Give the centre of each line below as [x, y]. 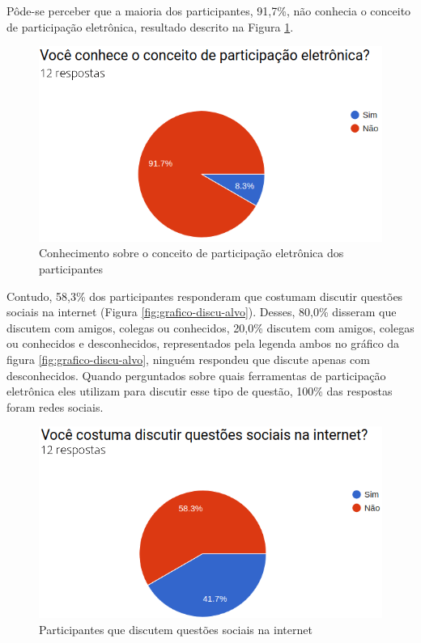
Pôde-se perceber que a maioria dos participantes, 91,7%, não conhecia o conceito [209, 11]
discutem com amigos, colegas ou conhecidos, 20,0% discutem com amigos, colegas [210, 327]
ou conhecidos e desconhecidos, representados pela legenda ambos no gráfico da [203, 343]
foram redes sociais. [55, 406]
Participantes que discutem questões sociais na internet [176, 629]
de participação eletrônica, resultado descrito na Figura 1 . [150, 26]
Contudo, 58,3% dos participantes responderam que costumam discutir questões [205, 296]
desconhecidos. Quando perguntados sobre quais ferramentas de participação [196, 375]
